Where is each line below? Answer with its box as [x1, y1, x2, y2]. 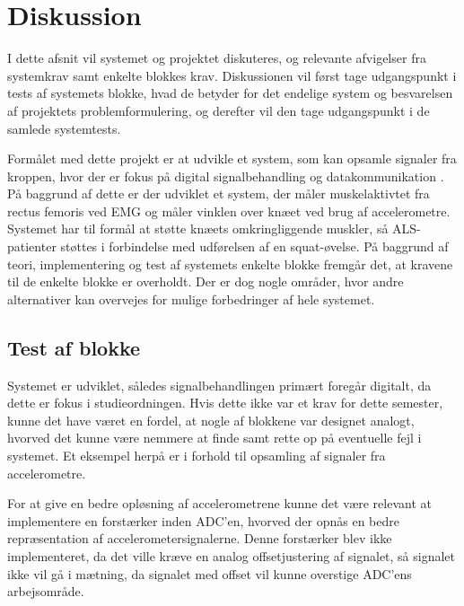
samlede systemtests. [7, 119, 121, 137]
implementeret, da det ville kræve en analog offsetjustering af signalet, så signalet [7, 546, 456, 565]
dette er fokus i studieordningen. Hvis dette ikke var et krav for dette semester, [7, 393, 443, 412]
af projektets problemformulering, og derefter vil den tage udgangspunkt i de [7, 101, 430, 119]
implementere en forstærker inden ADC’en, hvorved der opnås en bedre [7, 511, 399, 530]
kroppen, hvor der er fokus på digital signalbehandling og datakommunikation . [7, 166, 444, 185]
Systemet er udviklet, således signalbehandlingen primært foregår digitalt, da [7, 375, 432, 394]
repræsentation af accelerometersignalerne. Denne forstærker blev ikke [7, 529, 392, 548]
